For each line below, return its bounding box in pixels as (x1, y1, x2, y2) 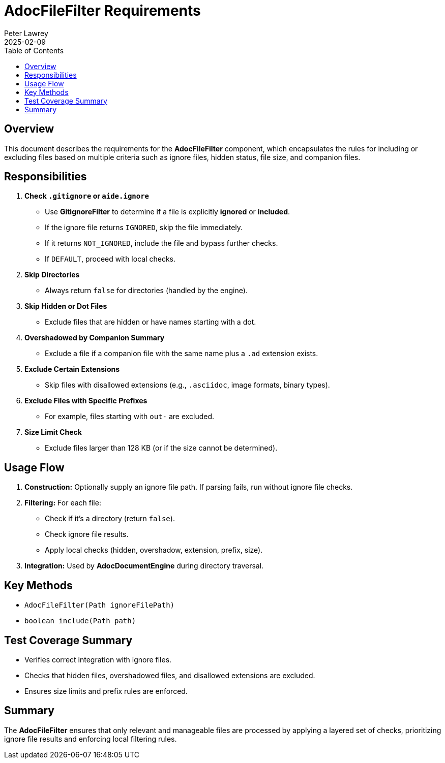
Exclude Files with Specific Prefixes (24, 396, 147, 405)
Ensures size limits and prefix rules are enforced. (24, 686, 188, 695)
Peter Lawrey (4, 28, 48, 38)
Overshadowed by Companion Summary (24, 333, 165, 342)
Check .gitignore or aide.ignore (24, 192, 150, 201)
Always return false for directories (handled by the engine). (45, 286, 248, 295)
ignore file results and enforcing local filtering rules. (4, 734, 177, 743)
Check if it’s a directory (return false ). (45, 514, 175, 523)
